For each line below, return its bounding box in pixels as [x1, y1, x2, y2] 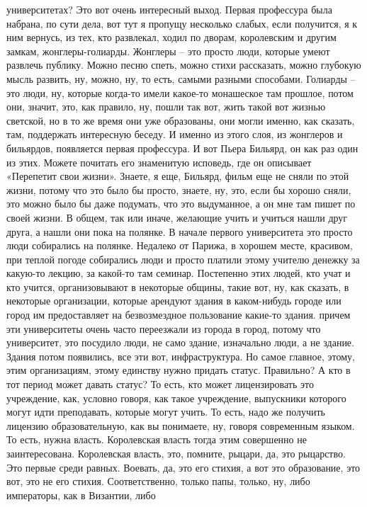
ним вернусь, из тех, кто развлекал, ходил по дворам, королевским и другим [6, 30, 337, 45]
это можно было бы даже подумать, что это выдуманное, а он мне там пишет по [6, 196, 356, 211]
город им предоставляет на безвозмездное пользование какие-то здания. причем [6, 307, 351, 322]
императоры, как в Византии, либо [6, 487, 156, 502]
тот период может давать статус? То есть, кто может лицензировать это [6, 377, 314, 392]
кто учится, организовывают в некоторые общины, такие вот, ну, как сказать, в [6, 279, 349, 294]
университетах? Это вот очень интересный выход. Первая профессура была [6, 2, 332, 16]
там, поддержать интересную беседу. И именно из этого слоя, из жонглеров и [6, 127, 343, 142]
